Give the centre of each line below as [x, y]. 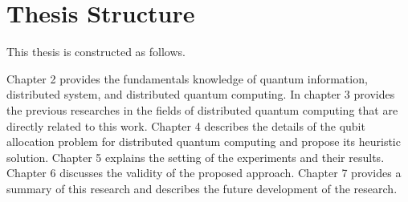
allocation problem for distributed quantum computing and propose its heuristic [204, 141]
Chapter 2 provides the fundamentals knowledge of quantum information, [187, 78]
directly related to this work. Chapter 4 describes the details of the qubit [186, 125]
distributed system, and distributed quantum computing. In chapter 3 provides [201, 94]
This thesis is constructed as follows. [96, 52]
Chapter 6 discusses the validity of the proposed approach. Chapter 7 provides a [204, 173]
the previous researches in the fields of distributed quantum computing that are [202, 109]
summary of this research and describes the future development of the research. [202, 188]
